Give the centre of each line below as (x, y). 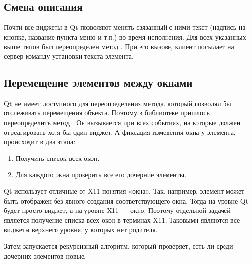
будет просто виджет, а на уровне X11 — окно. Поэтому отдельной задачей (117, 210)
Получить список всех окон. (57, 158)
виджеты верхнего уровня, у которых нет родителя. (81, 229)
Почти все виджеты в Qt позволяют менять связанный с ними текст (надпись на (125, 27)
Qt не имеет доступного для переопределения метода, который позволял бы (118, 103)
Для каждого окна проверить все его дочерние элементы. (101, 174)
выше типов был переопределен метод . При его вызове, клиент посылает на (119, 46)
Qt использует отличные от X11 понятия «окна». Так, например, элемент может (124, 191)
